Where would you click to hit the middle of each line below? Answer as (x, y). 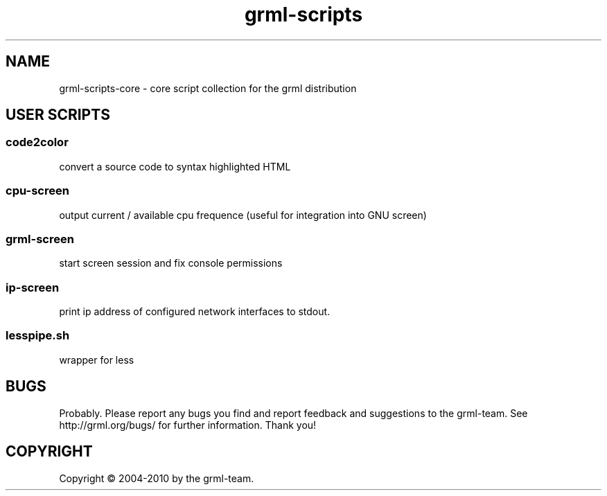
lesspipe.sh (38, 336)
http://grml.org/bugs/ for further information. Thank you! (188, 425)
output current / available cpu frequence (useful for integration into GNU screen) (243, 215)
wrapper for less (97, 360)
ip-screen (33, 287)
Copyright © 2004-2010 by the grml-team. (157, 478)
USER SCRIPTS (58, 115)
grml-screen (40, 239)
